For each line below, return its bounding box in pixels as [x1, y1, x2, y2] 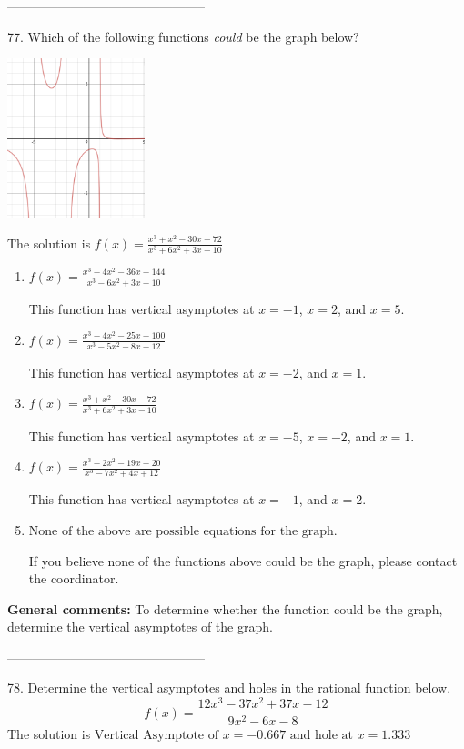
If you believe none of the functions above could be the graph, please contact [28, 551, 458, 570]
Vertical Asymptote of [94, 729, 219, 743]
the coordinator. [28, 569, 119, 588]
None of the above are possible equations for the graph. [28, 524, 338, 538]
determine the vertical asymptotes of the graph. [7, 617, 273, 636]
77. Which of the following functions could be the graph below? [7, 26, 359, 46]
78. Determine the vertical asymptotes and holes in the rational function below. [7, 678, 451, 697]
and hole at [289, 729, 354, 743]
